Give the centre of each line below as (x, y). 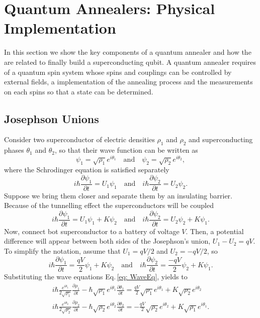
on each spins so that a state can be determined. (79, 91)
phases (14, 150)
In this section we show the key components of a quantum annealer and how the (128, 52)
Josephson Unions (52, 118)
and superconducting (221, 139)
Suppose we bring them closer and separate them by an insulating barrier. (118, 195)
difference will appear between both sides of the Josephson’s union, (107, 241)
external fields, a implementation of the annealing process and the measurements (128, 82)
